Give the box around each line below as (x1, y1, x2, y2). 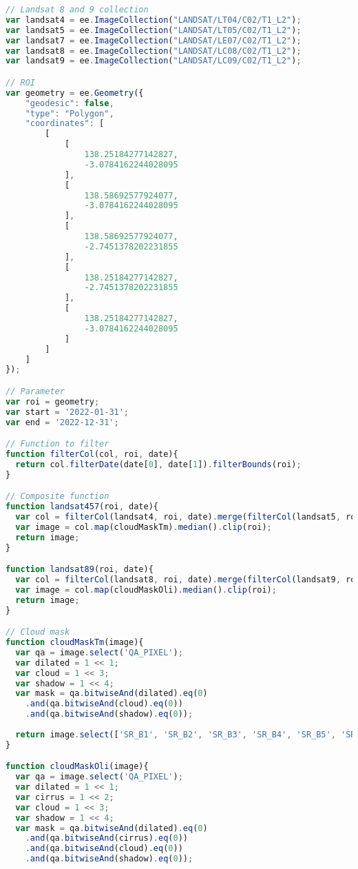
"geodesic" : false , (25, 98, 114, 108)
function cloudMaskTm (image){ (6, 637, 144, 648)
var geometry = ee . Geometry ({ (6, 88, 144, 98)
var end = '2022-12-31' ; (6, 417, 119, 427)
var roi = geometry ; (6, 396, 100, 407)
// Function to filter (6, 439, 109, 449)
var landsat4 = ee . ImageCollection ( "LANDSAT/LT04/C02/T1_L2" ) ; (6, 14, 302, 25)
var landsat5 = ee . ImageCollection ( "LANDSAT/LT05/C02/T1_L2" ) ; (6, 25, 302, 35)
